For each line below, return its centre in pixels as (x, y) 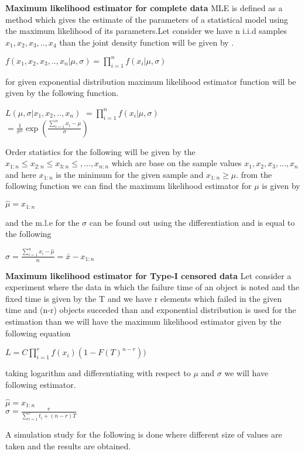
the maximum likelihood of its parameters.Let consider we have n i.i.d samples (146, 31)
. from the (254, 174)
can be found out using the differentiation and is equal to (192, 222)
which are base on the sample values (177, 163)
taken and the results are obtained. (68, 446)
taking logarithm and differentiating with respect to (98, 373)
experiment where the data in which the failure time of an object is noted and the (152, 287)
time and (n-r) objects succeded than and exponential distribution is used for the (151, 310)
